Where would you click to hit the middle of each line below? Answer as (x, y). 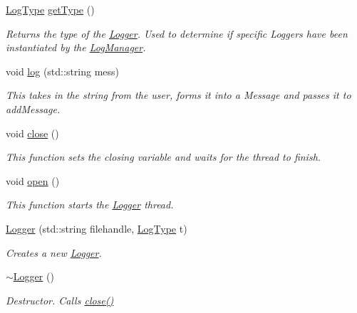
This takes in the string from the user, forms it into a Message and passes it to (178, 95)
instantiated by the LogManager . (76, 47)
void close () (32, 133)
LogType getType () (50, 9)
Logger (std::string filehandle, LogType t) (97, 228)
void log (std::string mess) (63, 71)
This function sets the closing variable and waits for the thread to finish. (164, 157)
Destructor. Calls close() (60, 300)
